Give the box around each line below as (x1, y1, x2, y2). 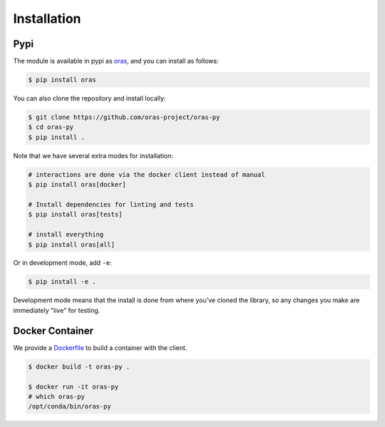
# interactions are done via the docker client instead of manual (28, 170, 265, 178)
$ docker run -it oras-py (28, 382, 119, 391)
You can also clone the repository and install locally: (13, 94, 166, 103)
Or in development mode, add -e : (13, 259, 112, 267)
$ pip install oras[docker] (28, 180, 126, 189)
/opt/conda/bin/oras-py (28, 403, 112, 411)
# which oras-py (28, 392, 86, 401)
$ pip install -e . (28, 278, 96, 286)
